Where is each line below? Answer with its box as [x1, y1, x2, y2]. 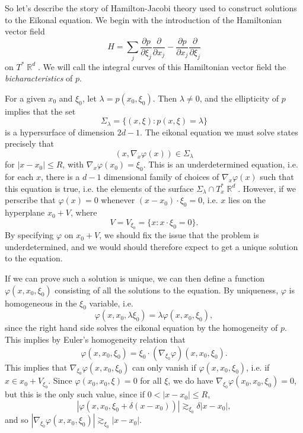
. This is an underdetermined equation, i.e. [143, 158, 298, 170]
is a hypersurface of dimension [5, 125, 115, 138]
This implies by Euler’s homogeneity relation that [5, 333, 186, 345]
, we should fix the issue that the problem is [99, 229, 259, 241]
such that [260, 170, 294, 183]
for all [140, 374, 162, 387]
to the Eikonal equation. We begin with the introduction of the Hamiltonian [5, 13, 282, 26]
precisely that [5, 137, 54, 150]
